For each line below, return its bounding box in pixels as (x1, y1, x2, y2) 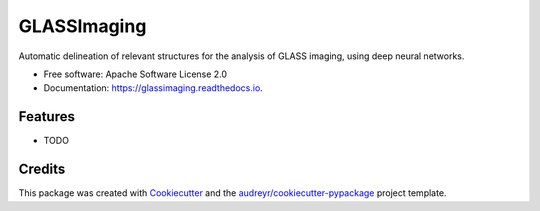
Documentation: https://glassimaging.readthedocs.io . (43, 82, 264, 94)
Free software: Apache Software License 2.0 (43, 68, 228, 80)
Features (18, 108, 75, 125)
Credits (18, 161, 66, 178)
